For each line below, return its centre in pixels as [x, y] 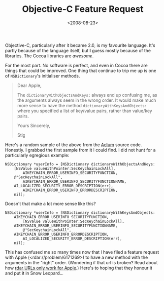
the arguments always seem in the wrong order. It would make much [86, 100]
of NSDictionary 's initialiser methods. [43, 76]
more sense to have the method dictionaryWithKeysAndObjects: [82, 105]
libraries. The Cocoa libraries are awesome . [49, 56]
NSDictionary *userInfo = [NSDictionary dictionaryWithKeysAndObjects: [80, 213]
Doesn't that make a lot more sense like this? [50, 203]
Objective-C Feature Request [83, 9]
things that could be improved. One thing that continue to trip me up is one [81, 71]
